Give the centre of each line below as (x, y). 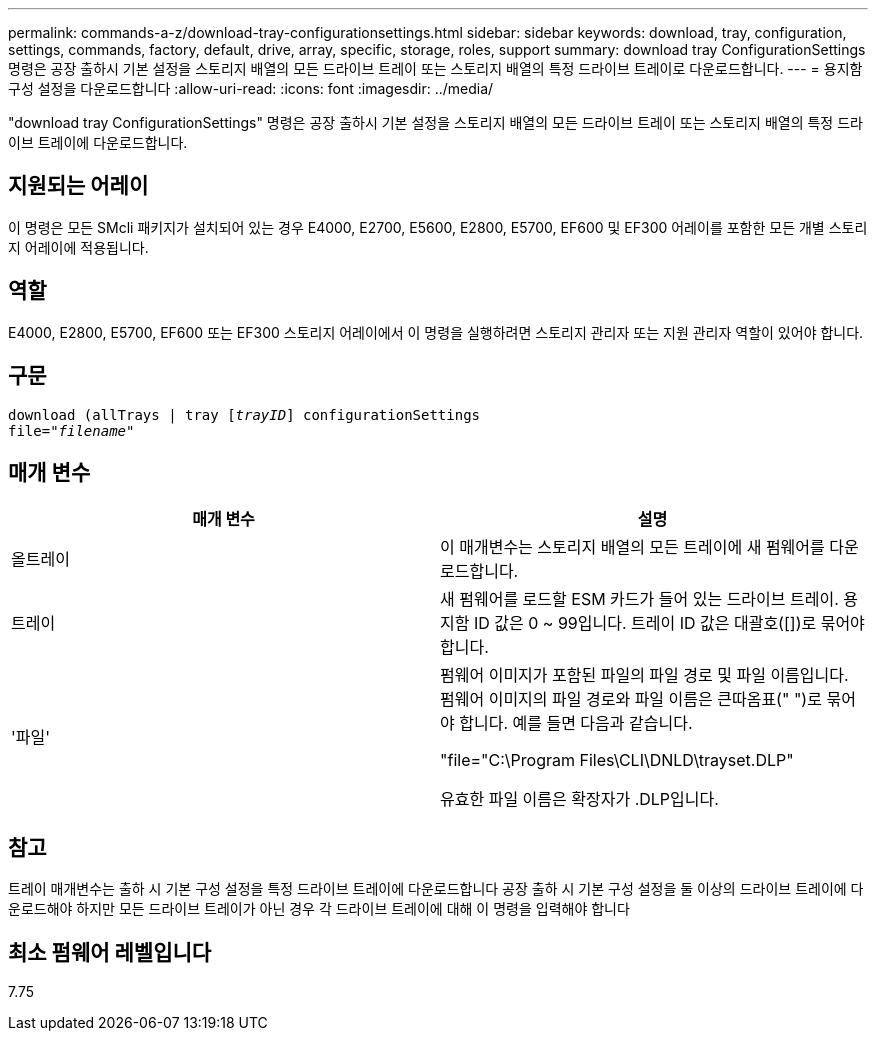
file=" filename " (71, 430)
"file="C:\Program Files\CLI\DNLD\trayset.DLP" (617, 760)
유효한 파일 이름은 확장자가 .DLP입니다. (579, 799)
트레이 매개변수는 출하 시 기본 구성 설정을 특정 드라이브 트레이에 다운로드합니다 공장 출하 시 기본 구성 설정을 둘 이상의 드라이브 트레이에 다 (436, 889)
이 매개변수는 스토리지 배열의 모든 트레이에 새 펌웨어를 (632, 547)
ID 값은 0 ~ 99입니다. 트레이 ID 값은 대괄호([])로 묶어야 (669, 623)
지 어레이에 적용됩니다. (78, 247)
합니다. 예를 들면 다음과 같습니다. (576, 723)
